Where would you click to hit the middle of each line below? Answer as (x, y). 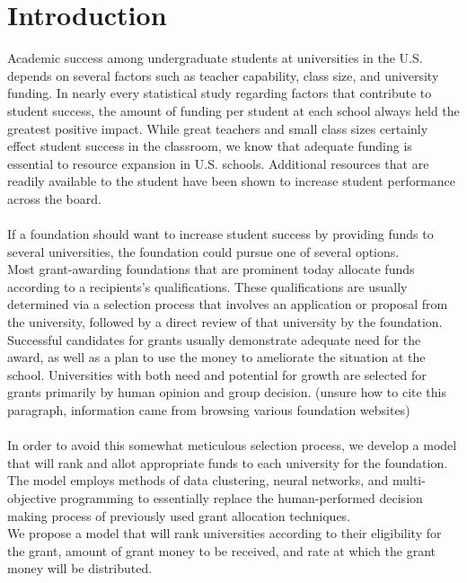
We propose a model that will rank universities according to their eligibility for (225, 533)
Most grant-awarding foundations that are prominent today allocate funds (211, 269)
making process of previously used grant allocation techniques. (179, 515)
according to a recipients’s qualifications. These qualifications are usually (207, 286)
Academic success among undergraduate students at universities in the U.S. (215, 58)
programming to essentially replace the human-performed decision (242, 497)
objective (32, 497)
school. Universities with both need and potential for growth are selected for (217, 374)
